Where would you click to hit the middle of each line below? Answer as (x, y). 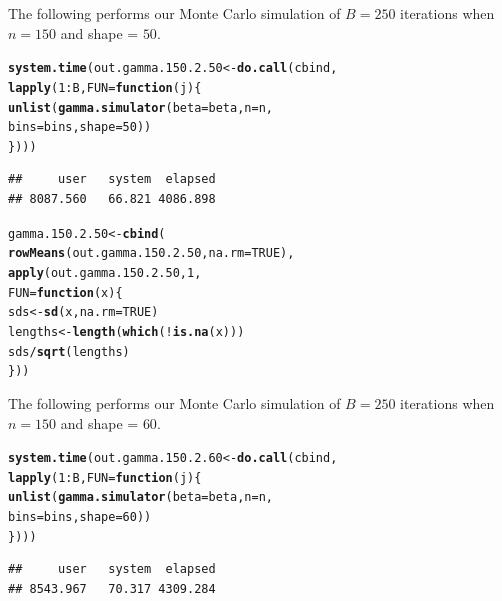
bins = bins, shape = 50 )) (80, 127)
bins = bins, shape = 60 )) (80, 517)
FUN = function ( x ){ (65, 292)
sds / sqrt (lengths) (69, 351)
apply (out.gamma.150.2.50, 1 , (105, 272)
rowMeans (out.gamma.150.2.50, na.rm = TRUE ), (151, 253)
